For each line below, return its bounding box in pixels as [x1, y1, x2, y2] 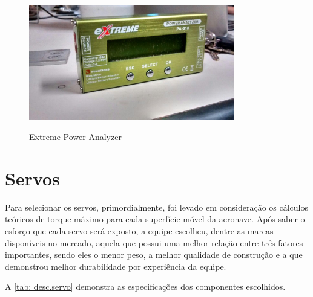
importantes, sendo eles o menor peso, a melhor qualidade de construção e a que [5, 248, 303, 261]
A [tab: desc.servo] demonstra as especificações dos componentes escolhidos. [5, 280, 286, 293]
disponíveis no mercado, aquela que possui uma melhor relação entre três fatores [5, 236, 303, 249]
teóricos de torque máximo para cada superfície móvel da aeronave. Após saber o [5, 212, 305, 225]
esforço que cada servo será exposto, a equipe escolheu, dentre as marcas [5, 224, 274, 237]
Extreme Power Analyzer [29, 130, 122, 143]
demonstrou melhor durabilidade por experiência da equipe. [5, 260, 226, 272]
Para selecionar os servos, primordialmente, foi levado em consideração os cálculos [5, 200, 309, 213]
